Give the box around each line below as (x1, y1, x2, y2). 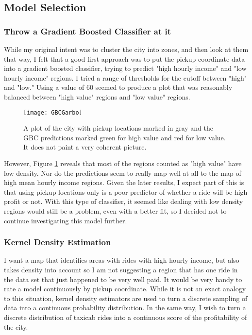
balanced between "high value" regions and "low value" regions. (4, 91, 190, 101)
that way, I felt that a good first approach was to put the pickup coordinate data (4, 53, 245, 64)
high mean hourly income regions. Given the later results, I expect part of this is (4, 177, 244, 187)
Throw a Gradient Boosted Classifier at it (4, 25, 171, 37)
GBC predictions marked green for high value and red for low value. (23, 132, 226, 142)
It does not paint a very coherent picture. (23, 142, 147, 152)
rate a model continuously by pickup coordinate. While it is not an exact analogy (4, 284, 246, 294)
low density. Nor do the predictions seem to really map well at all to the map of (4, 167, 241, 178)
